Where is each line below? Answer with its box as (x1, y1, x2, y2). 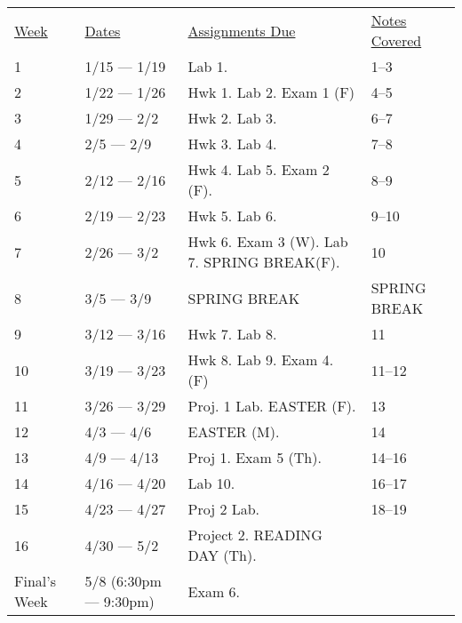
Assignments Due (187, 20, 296, 41)
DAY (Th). (187, 545, 257, 565)
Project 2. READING (187, 524, 323, 545)
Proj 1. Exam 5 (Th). (187, 447, 322, 467)
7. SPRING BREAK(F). (187, 252, 340, 272)
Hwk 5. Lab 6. (187, 205, 277, 226)
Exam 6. (187, 580, 240, 602)
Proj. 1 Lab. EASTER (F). (187, 395, 356, 416)
